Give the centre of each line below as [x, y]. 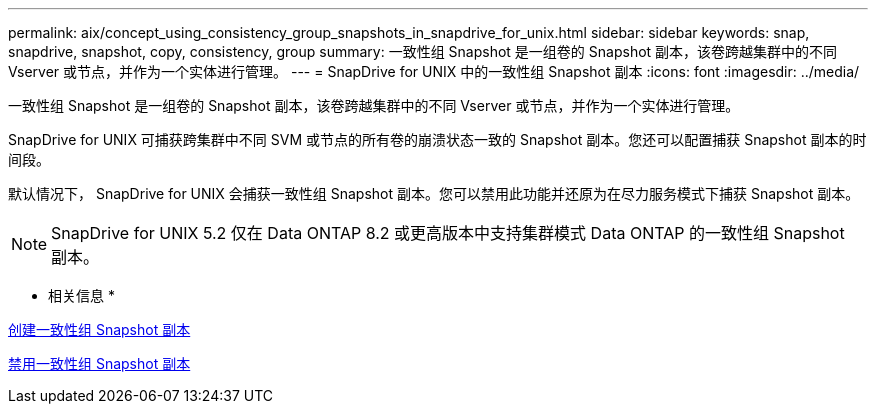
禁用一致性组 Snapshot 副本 [99, 363]
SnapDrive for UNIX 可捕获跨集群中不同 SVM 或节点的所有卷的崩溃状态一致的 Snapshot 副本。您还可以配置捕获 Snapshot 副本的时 [437, 139]
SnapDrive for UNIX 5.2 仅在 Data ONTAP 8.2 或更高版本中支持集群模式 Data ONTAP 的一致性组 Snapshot [448, 233]
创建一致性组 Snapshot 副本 [99, 329]
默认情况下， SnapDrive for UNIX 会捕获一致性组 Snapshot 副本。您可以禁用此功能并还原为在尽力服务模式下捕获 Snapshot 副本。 [434, 193]
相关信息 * [81, 295]
